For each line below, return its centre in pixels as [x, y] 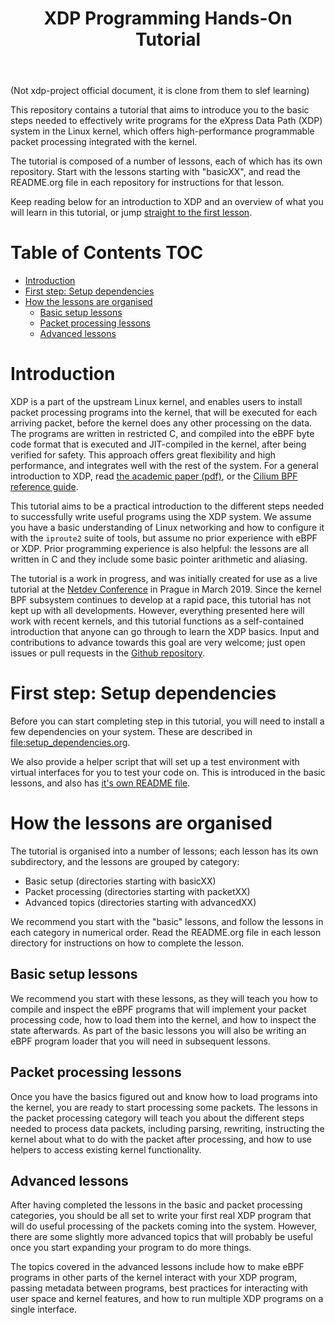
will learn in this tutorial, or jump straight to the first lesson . [131, 213]
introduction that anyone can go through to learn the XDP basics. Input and [165, 632]
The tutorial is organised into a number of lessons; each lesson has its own [164, 851]
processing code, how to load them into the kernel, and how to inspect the [163, 1019]
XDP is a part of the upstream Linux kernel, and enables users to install [156, 402]
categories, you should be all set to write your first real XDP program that [161, 1216]
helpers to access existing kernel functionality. [106, 1149]
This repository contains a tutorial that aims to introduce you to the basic [160, 110]
